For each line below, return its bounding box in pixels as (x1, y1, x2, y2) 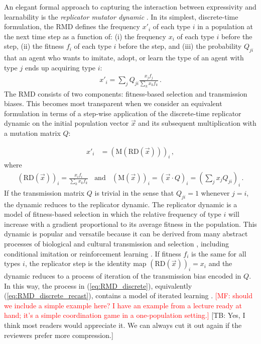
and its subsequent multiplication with (138, 118, 256, 128)
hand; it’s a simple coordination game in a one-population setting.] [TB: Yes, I (4, 310, 245, 320)
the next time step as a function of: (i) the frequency (4, 31, 166, 41)
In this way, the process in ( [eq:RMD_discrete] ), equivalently (4, 280, 192, 291)
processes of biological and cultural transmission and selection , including (4, 238, 229, 248)
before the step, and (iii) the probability (118, 41, 242, 51)
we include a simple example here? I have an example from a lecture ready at (4, 300, 242, 310)
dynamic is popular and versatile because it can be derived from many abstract (4, 228, 248, 239)
